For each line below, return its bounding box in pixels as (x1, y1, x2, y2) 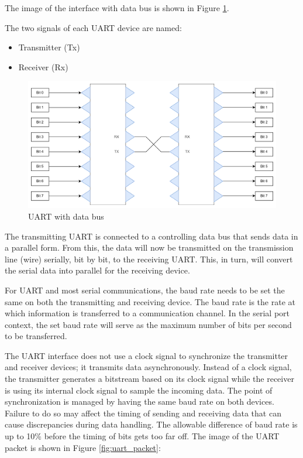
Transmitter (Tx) (18, 41, 80, 53)
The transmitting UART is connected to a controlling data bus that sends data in (5, 230, 298, 242)
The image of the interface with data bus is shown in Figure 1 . (5, 2, 229, 13)
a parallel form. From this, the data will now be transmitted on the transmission (5, 241, 294, 254)
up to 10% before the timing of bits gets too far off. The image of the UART (5, 430, 280, 442)
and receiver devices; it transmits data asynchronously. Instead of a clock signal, (5, 361, 292, 373)
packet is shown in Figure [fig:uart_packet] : (5, 441, 161, 453)
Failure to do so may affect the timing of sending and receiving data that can (5, 406, 281, 419)
